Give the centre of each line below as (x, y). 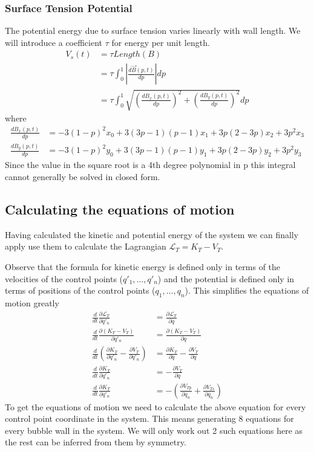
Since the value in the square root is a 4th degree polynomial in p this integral (150, 165)
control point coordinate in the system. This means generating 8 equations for (149, 418)
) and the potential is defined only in (226, 278)
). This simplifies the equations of (247, 290)
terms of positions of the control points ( (80, 290)
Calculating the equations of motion (120, 209)
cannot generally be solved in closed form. (83, 176)
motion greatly (32, 302)
